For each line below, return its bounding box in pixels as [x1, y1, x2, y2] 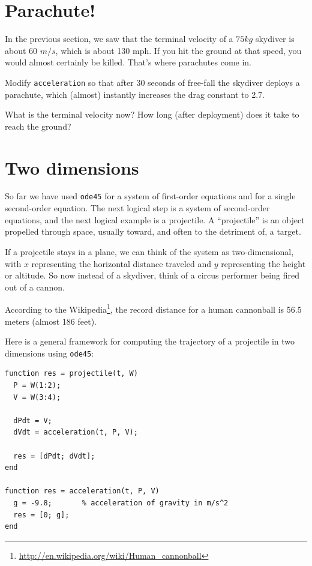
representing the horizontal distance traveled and [31, 257, 211, 269]
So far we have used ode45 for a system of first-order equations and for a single [5, 190, 296, 202]
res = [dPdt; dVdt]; [13, 451, 95, 460]
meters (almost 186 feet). [5, 315, 97, 327]
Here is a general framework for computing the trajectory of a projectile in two [5, 335, 295, 348]
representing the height [221, 257, 306, 269]
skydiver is [255, 32, 295, 45]
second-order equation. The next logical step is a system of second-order [5, 202, 270, 214]
